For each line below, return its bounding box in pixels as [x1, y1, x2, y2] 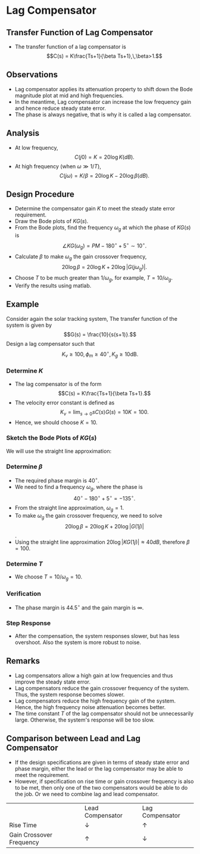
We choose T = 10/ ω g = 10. [14, 573, 83, 581]
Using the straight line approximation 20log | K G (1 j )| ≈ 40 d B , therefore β [14, 538, 190, 546]
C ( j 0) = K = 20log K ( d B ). [74, 153, 135, 160]
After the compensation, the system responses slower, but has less [14, 633, 180, 640]
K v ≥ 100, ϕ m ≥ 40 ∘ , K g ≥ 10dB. [61, 349, 139, 359]
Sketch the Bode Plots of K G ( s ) [6, 434, 97, 442]
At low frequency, [14, 144, 58, 151]
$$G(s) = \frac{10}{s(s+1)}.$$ [63, 330, 137, 338]
